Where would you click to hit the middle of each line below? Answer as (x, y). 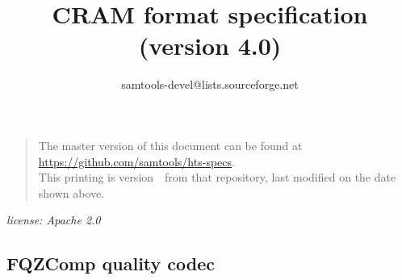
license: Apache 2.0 (54, 220)
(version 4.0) (210, 46)
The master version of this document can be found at (170, 145)
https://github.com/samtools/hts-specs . (136, 161)
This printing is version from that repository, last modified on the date (217, 177)
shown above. (71, 192)
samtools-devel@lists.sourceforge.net (210, 84)
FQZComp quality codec (111, 263)
